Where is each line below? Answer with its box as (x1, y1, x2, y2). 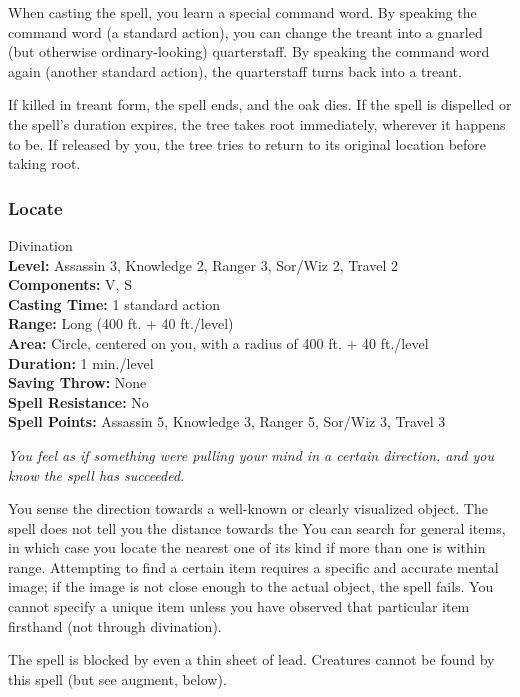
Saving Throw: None (8, 372, 147, 393)
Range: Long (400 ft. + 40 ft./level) (8, 313, 234, 334)
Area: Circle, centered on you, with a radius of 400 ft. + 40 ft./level (8, 332, 429, 353)
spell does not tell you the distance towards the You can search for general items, (8, 517, 506, 538)
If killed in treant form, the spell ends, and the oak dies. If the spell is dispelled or (8, 94, 512, 115)
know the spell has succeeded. (8, 464, 185, 485)
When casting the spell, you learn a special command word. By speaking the (8, 2, 477, 22)
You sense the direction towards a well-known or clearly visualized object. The (8, 498, 488, 519)
